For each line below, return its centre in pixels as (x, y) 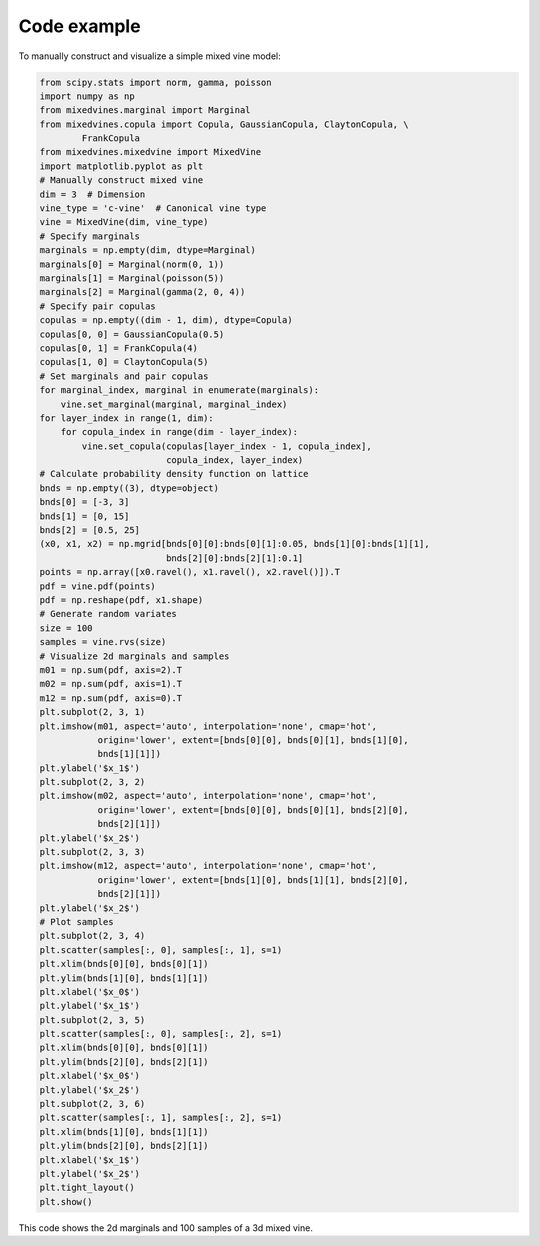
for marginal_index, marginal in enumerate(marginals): (179, 390)
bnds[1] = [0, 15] (84, 516)
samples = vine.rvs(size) (103, 642)
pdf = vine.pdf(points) (98, 586)
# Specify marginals (89, 236)
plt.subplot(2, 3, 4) (92, 936)
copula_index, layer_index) (234, 460)
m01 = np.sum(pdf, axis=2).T (111, 669)
